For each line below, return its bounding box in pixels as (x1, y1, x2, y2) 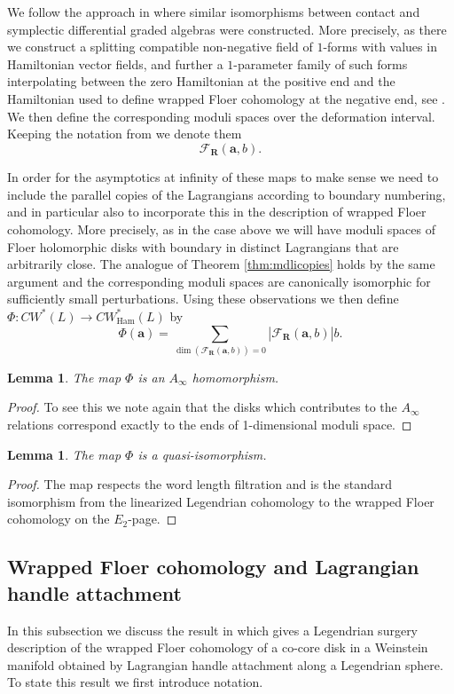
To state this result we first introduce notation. (7, 673, 263, 691)
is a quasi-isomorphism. (137, 445, 267, 463)
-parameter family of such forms (233, 54, 408, 73)
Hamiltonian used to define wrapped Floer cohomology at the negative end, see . (7, 89, 445, 107)
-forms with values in (323, 37, 437, 56)
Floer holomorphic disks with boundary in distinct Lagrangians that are (7, 237, 399, 256)
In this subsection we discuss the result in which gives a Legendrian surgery (7, 620, 419, 639)
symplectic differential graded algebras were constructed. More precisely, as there (7, 20, 447, 38)
